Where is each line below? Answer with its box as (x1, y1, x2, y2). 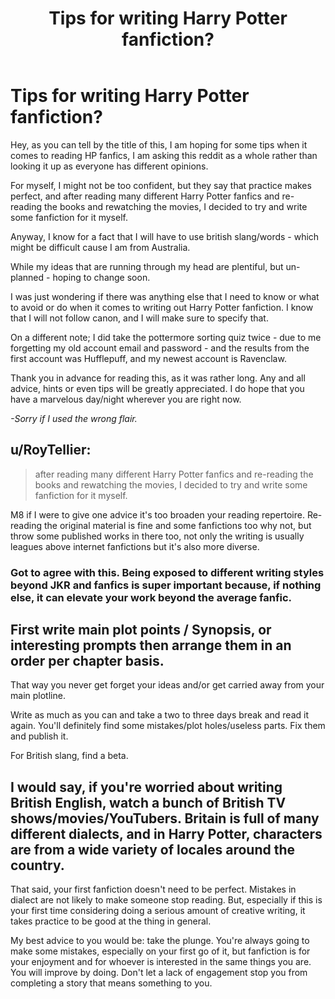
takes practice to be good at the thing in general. (10, 915, 212, 927)
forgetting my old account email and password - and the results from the (10, 342, 310, 354)
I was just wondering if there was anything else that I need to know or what (10, 290, 320, 302)
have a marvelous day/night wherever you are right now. (10, 393, 242, 405)
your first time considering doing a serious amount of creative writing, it (10, 905, 306, 917)
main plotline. (10, 690, 66, 702)
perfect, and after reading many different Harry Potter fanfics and (10, 190, 280, 202)
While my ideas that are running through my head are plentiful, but (10, 260, 284, 272)
